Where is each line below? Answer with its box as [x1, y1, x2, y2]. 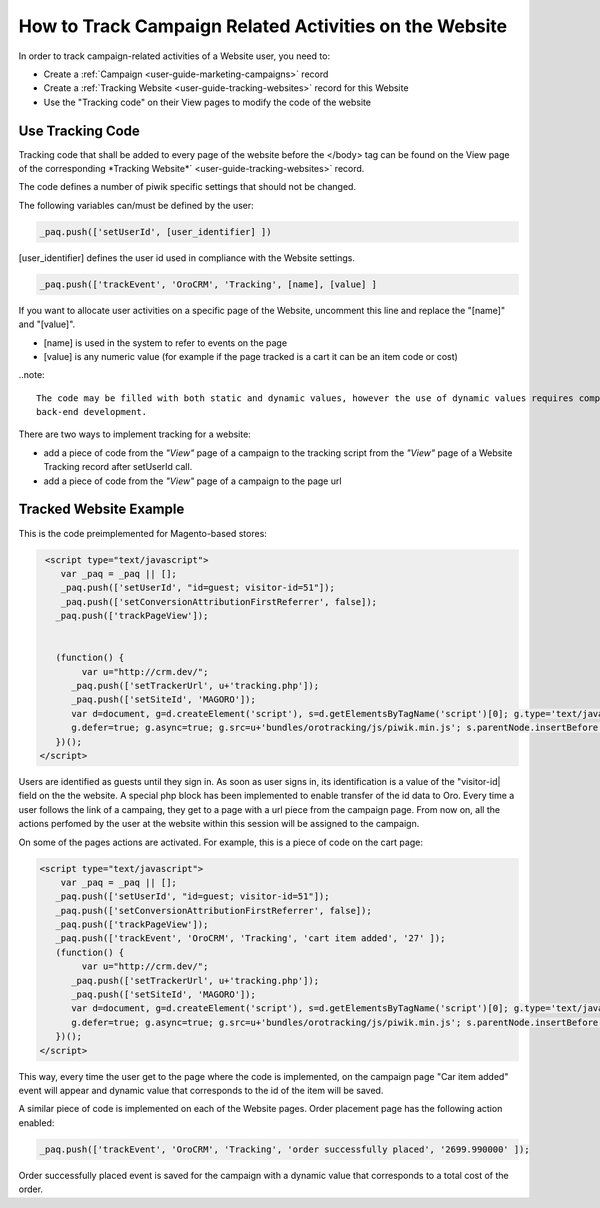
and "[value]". [18, 318, 76, 330]
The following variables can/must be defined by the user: [18, 199, 254, 211]
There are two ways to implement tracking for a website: [18, 428, 252, 440]
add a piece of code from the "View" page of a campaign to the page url [43, 475, 342, 487]
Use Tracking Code [18, 122, 140, 139]
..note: [18, 369, 45, 381]
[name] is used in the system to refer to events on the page [43, 336, 288, 349]
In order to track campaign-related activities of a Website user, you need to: [18, 50, 330, 62]
